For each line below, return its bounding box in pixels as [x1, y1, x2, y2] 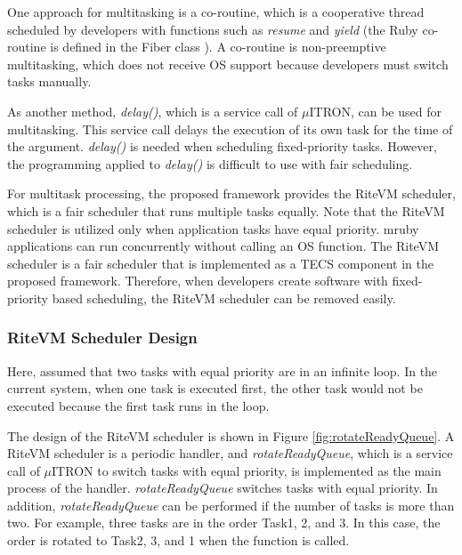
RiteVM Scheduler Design [7, 326, 198, 349]
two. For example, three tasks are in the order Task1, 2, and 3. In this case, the [7, 513, 441, 532]
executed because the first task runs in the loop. [7, 396, 270, 414]
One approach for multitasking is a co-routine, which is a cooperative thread [7, 3, 425, 20]
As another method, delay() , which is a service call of [7, 101, 298, 120]
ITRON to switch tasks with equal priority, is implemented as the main [52, 461, 442, 479]
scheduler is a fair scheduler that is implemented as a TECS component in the [7, 253, 434, 272]
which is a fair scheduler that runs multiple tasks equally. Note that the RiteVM [7, 201, 445, 220]
